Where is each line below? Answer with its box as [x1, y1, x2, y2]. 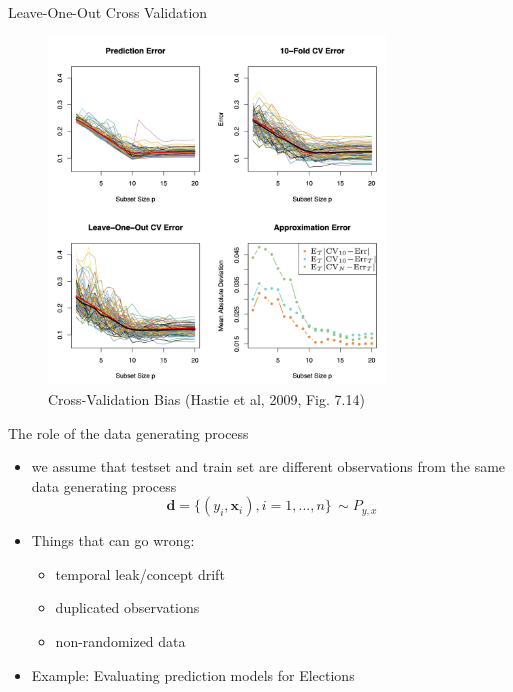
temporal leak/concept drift [55, 563, 225, 584]
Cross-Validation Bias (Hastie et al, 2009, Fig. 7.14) [48, 388, 365, 409]
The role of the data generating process [8, 422, 249, 443]
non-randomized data [55, 631, 186, 652]
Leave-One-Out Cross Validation [8, 2, 208, 22]
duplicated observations [55, 597, 200, 618]
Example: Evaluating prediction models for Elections [31, 664, 355, 685]
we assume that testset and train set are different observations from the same [31, 456, 506, 477]
